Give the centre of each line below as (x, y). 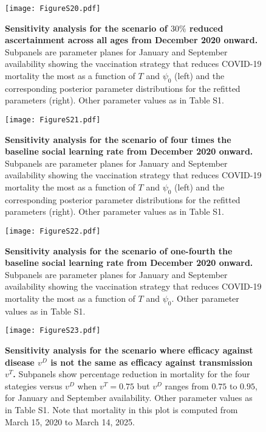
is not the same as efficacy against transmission (152, 362)
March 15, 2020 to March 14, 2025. (70, 421)
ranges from (187, 385)
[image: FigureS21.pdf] (53, 120)
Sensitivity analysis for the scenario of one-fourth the (119, 250)
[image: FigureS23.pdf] (53, 331)
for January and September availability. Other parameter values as (129, 398)
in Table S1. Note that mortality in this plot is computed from (121, 410)
